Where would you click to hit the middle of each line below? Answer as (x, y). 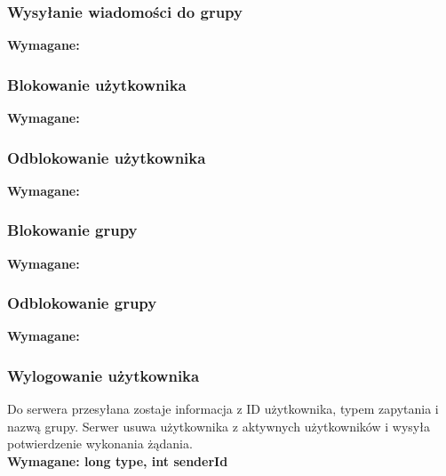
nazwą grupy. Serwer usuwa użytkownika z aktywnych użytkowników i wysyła (219, 426)
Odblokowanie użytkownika (107, 157)
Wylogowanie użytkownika (104, 375)
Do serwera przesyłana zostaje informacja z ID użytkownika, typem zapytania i (223, 409)
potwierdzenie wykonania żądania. (100, 444)
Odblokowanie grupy (82, 303)
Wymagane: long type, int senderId (118, 461)
